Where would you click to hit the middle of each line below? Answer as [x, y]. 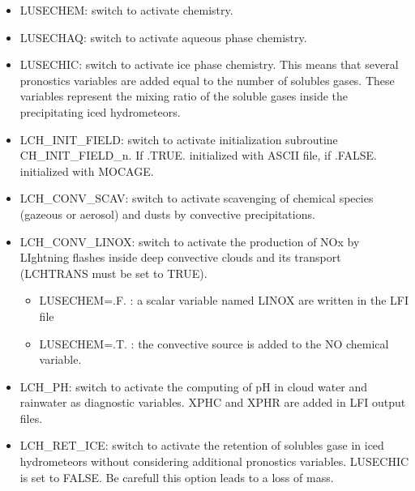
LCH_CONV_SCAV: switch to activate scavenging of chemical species [197, 198]
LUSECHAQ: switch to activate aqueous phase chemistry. [163, 37]
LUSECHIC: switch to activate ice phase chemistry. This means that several [209, 64]
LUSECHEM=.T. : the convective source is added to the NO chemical [214, 343]
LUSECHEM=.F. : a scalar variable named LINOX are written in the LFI [224, 300]
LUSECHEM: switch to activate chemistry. [126, 10]
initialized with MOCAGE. [87, 171]
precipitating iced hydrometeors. [100, 111]
